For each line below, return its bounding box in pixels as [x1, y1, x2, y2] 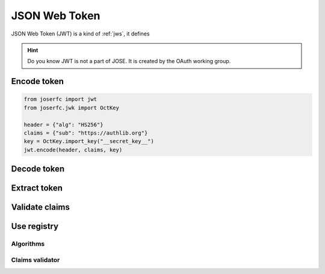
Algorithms [11, 240, 45, 248]
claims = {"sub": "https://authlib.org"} [23, 129, 148, 136]
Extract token [11, 183, 63, 193]
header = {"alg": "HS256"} [23, 121, 104, 128]
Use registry [11, 221, 59, 231]
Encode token [11, 76, 64, 87]
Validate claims [11, 202, 70, 213]
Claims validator [11, 255, 60, 264]
